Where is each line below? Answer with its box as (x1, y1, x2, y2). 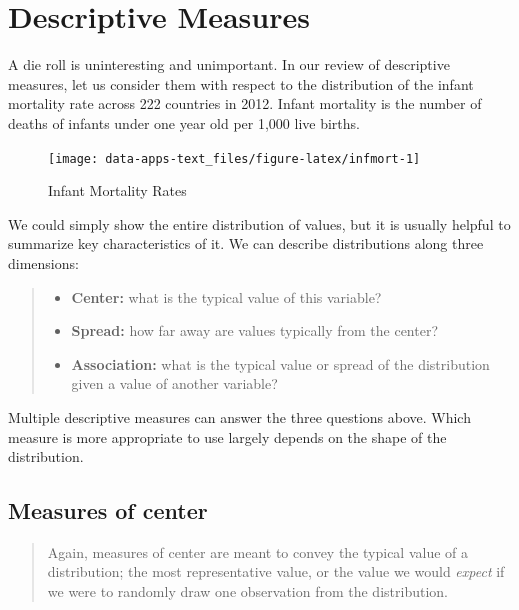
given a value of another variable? (71, 373, 278, 394)
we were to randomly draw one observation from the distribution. (47, 581, 448, 602)
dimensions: (8, 252, 79, 273)
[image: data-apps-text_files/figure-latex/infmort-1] (48, 151, 421, 166)
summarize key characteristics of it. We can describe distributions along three (8, 233, 484, 254)
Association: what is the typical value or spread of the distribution (71, 353, 490, 374)
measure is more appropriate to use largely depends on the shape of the (8, 426, 447, 447)
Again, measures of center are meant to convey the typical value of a (47, 541, 469, 562)
